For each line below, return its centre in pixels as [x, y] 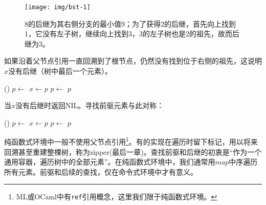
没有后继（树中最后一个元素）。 [60, 71]
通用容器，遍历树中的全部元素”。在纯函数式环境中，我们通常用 [110, 162]
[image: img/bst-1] [58, 7]
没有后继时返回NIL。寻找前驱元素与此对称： [90, 105]
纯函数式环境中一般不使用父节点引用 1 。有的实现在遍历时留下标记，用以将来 [131, 141]
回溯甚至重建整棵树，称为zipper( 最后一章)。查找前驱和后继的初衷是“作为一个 [133, 151]
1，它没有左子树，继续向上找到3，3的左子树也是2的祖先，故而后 [132, 34]
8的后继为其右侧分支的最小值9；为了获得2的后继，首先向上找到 [130, 23]
